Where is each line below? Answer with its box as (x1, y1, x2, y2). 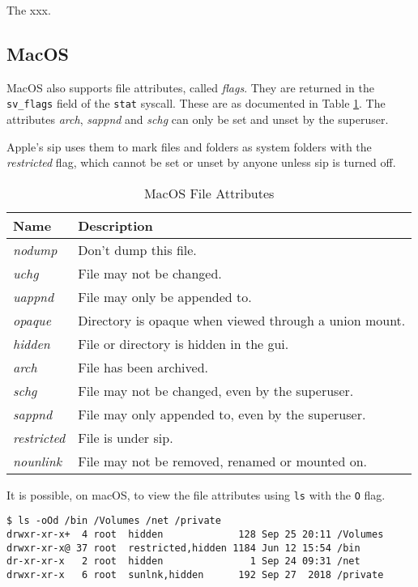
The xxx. (6, 2, 51, 18)
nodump (13, 240, 58, 259)
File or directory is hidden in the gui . (78, 334, 289, 353)
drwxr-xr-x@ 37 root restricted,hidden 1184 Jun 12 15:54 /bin (6, 542, 360, 554)
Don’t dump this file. (78, 240, 197, 259)
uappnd (13, 287, 54, 306)
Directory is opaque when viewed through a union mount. (78, 310, 406, 330)
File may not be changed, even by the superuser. (78, 381, 354, 400)
